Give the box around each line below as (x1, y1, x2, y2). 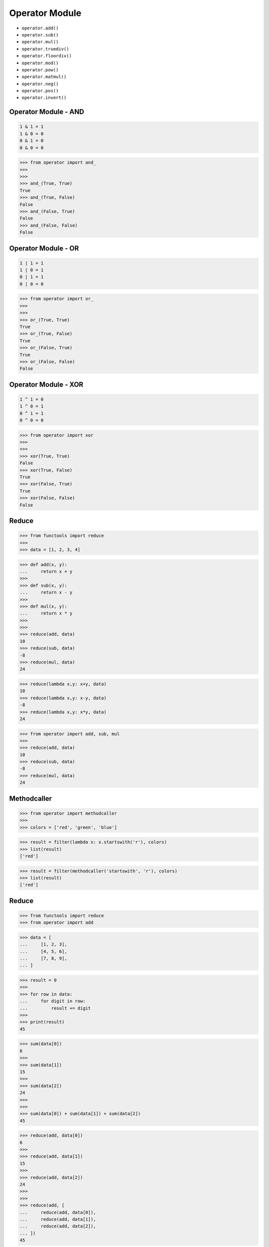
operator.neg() (21, 81, 59, 87)
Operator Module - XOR (9, 380, 84, 389)
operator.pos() (21, 88, 59, 94)
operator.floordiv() (21, 53, 72, 59)
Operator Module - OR (9, 244, 79, 252)
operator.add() (21, 25, 59, 31)
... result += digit (19, 1005, 91, 1011)
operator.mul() (21, 39, 59, 45)
